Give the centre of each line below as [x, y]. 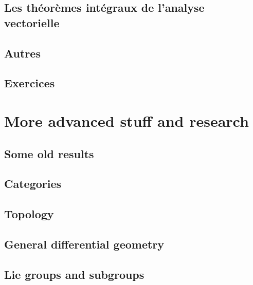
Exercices [30, 83]
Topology [29, 214]
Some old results [49, 153]
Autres [22, 53]
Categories [33, 184]
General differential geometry [84, 244]
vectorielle [32, 22]
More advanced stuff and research [127, 120]
